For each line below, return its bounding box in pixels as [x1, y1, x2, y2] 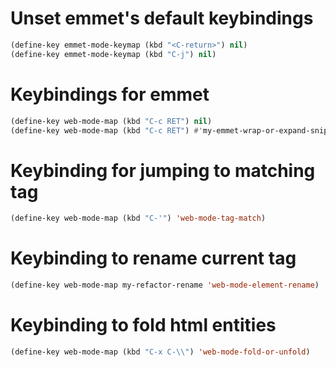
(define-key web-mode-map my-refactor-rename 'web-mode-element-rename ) [10, 280, 320, 291]
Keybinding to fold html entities [10, 314, 277, 337]
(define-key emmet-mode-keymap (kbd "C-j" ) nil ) [10, 49, 217, 59]
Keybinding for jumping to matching [10, 159, 316, 182]
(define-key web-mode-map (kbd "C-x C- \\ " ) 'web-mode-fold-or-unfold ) [10, 347, 311, 357]
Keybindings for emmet [10, 83, 210, 106]
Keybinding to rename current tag [10, 247, 297, 270]
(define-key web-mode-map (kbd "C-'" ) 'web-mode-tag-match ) [10, 213, 267, 224]
